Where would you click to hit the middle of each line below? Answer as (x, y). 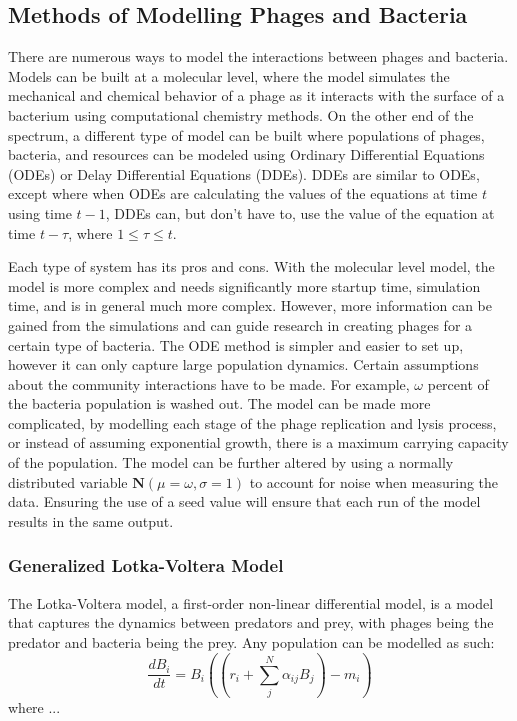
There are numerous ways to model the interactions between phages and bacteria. (258, 56)
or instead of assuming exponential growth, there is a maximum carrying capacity (258, 442)
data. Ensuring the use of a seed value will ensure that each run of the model (244, 501)
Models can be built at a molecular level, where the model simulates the (229, 75)
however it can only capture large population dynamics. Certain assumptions (243, 364)
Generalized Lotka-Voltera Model (146, 565)
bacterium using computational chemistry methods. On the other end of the (241, 114)
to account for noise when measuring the (374, 481)
